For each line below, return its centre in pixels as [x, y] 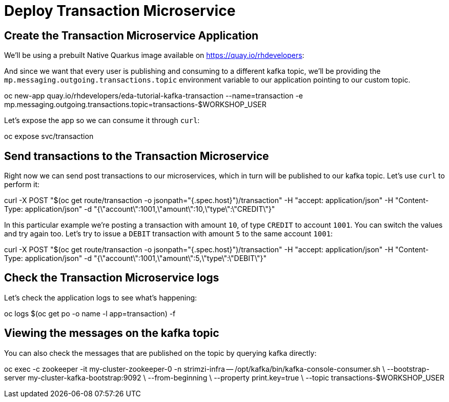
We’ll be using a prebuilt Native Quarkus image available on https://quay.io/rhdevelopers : [154, 55]
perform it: [22, 185]
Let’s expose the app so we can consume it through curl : [102, 120]
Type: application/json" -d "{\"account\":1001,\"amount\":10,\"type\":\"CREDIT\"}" [140, 209]
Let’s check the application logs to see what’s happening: [101, 297]
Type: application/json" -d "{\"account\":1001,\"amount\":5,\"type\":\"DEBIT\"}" [135, 258]
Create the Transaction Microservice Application [131, 35]
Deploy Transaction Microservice [120, 11]
